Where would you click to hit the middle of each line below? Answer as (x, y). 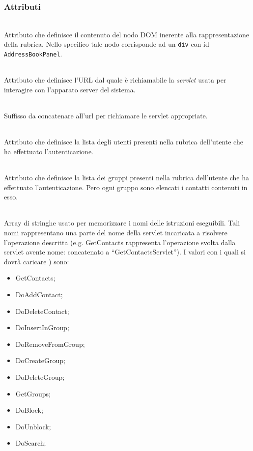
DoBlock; (29, 410)
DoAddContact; (39, 294)
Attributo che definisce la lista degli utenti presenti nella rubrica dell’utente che (124, 142)
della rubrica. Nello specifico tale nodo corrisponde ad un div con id (107, 44)
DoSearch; (31, 443)
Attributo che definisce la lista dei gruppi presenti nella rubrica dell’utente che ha (126, 178)
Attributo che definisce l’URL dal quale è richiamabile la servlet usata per (115, 80)
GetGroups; (33, 393)
